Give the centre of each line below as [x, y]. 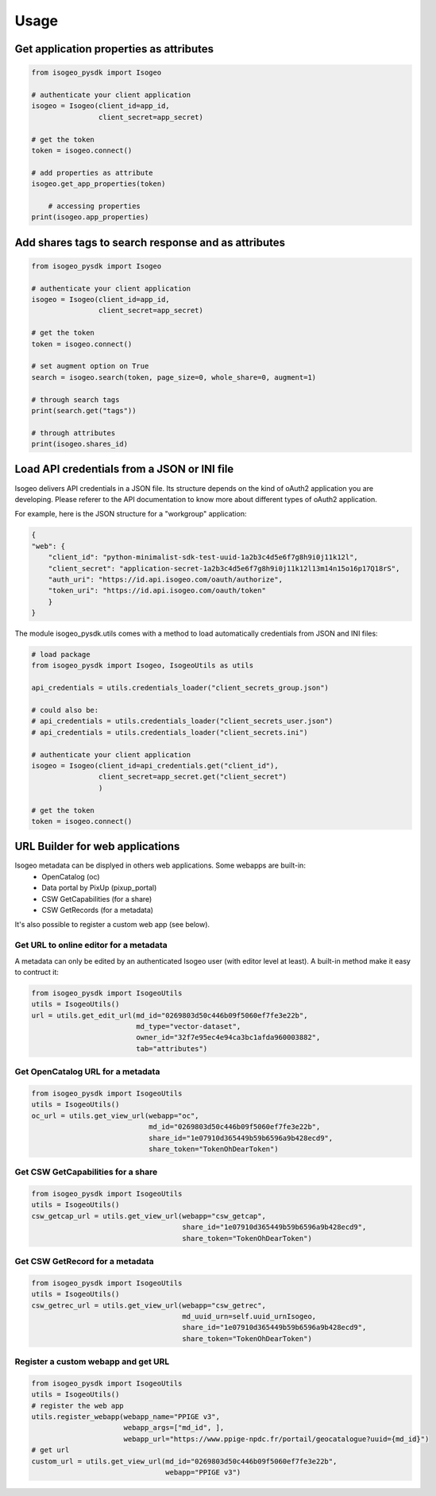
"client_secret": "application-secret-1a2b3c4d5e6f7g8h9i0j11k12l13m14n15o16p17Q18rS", [224, 568]
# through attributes [73, 433]
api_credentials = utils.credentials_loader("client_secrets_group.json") [180, 688]
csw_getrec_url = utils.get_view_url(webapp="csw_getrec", [149, 1305]
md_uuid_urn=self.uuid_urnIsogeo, [249, 1316]
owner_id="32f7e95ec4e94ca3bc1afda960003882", [228, 1038]
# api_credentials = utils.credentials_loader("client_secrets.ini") [170, 732]
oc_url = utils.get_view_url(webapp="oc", [115, 1115]
